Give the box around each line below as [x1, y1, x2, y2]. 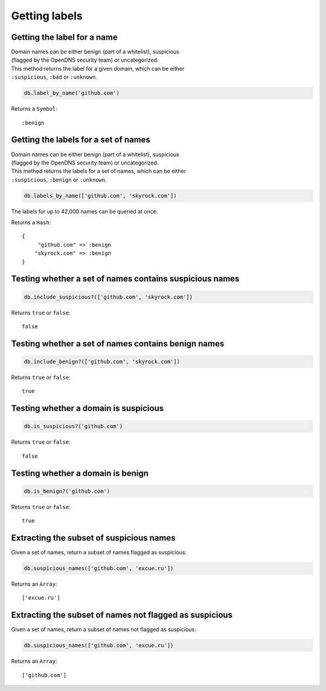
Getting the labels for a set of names [11, 135, 151, 145]
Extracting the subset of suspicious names [11, 533, 176, 543]
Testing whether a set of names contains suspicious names [11, 274, 240, 284]
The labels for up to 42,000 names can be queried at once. [11, 207, 158, 215]
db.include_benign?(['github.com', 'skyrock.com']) [24, 358, 181, 365]
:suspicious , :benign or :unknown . [11, 176, 107, 183]
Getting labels [11, 9, 83, 22]
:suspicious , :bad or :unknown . [11, 73, 98, 81]
